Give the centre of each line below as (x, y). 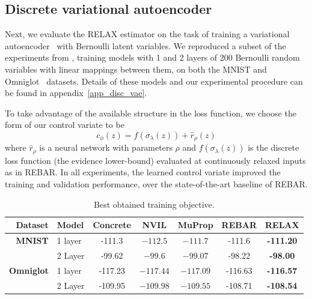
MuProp (195, 225)
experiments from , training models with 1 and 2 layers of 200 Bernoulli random (152, 57)
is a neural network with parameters (106, 147)
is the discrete (274, 147)
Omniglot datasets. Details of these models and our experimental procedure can (154, 81)
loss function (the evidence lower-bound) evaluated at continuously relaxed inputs (155, 160)
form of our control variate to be (65, 125)
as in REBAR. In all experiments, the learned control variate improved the (143, 172)
